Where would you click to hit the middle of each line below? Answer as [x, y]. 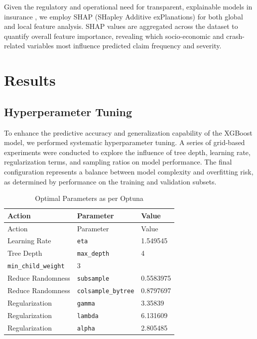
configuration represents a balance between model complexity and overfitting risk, [129, 171]
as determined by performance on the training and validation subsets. [110, 181]
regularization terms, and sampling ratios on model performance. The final [118, 162]
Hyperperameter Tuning [68, 111]
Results [30, 80]
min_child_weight [36, 266]
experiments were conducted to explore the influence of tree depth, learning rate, [127, 152]
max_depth [93, 254]
